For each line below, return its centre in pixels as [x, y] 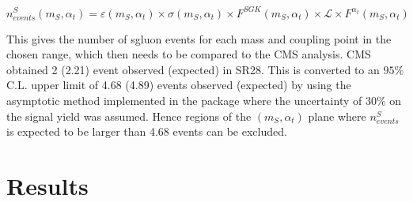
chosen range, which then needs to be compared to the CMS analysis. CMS [189, 54]
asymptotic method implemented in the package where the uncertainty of [184, 101]
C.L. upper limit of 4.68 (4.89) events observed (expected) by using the [179, 85]
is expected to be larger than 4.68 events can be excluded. [147, 131]
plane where [337, 116]
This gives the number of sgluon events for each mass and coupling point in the [199, 38]
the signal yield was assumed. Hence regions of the [129, 116]
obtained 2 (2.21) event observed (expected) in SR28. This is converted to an [193, 69]
